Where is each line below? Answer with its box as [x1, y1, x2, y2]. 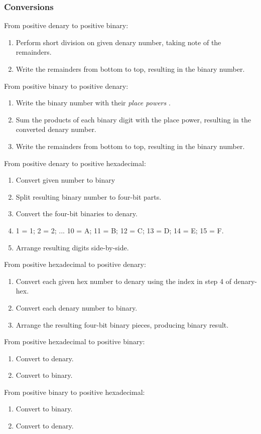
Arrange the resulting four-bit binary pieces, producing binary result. [16, 319, 229, 330]
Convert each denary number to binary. [16, 302, 138, 313]
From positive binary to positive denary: [4, 80, 128, 91]
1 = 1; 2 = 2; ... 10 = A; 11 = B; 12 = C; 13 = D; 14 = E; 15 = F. [16, 225, 224, 235]
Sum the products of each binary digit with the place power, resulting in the [16, 114, 251, 124]
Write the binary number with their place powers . [16, 97, 171, 108]
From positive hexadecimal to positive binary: [4, 336, 145, 347]
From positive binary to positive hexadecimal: [4, 386, 145, 397]
